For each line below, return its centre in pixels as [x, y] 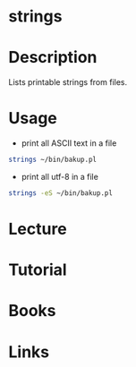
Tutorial [38, 270]
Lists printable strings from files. [68, 82]
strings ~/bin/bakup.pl [53, 160]
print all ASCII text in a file [69, 143]
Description [53, 58]
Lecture [38, 229]
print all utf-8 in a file [60, 176]
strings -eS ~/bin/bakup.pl [61, 193]
